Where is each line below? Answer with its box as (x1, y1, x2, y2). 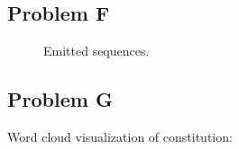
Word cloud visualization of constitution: (7, 127, 233, 145)
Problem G (7, 85, 113, 113)
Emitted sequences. (43, 41, 150, 60)
